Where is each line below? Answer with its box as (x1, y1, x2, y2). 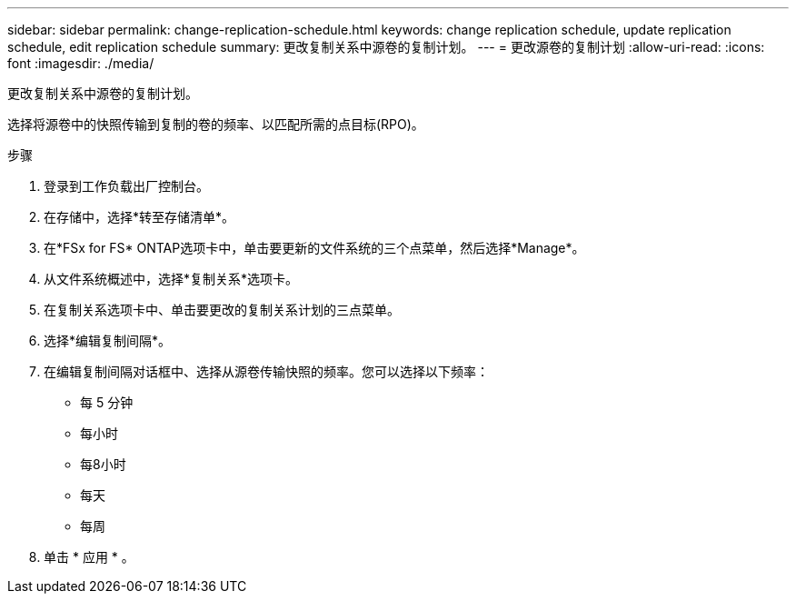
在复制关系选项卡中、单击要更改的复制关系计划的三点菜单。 (44, 302, 400, 317)
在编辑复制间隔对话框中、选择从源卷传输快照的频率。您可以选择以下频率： (44, 364, 489, 379)
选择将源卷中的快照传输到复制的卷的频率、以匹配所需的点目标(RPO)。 (7, 116, 424, 132)
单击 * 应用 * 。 (44, 549, 134, 565)
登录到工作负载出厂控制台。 (44, 178, 209, 194)
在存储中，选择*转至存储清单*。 (44, 209, 235, 225)
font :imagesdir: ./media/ (7, 55, 154, 71)
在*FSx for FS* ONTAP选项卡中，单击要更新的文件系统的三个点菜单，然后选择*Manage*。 (44, 240, 585, 255)
